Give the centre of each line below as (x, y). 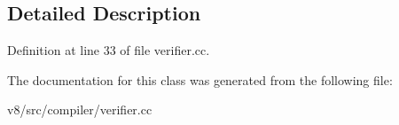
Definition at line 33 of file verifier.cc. (109, 50)
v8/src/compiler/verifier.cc (80, 109)
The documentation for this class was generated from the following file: (200, 79)
